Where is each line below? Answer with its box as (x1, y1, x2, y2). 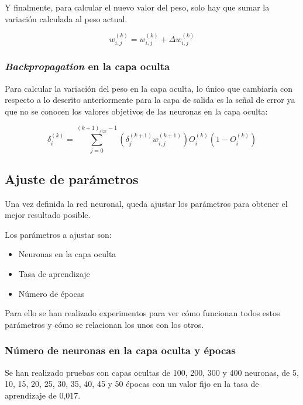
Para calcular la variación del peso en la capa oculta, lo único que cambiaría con (5, 82, 292, 94)
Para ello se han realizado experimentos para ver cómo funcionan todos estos (5, 307, 280, 319)
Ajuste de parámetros (5, 169, 139, 188)
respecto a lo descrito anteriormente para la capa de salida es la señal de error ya (5, 94, 295, 106)
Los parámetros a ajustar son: (5, 228, 112, 240)
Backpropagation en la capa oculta (5, 59, 170, 74)
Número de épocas (18, 287, 85, 299)
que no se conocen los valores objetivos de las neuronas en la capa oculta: (5, 105, 268, 117)
